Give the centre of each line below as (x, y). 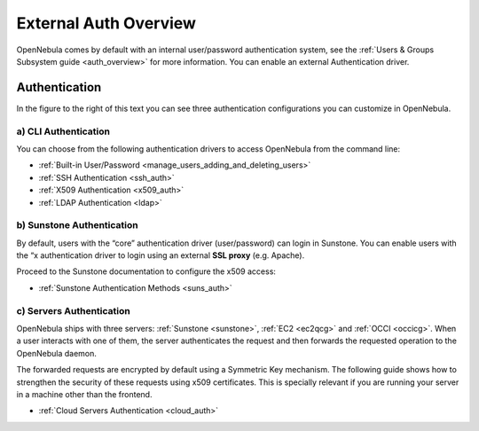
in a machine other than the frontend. (84, 394)
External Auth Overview (106, 23)
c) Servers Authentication (73, 310)
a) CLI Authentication (63, 131)
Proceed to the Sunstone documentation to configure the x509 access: (146, 271)
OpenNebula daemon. (57, 353)
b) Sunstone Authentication (77, 225)
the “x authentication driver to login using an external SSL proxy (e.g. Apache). (161, 255)
